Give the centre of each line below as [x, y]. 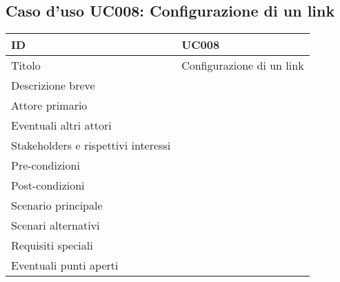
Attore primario [49, 105]
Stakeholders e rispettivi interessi [91, 145]
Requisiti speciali [52, 245]
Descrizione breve [53, 85]
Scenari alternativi [56, 225]
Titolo [26, 66]
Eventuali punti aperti [65, 265]
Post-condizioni [48, 185]
